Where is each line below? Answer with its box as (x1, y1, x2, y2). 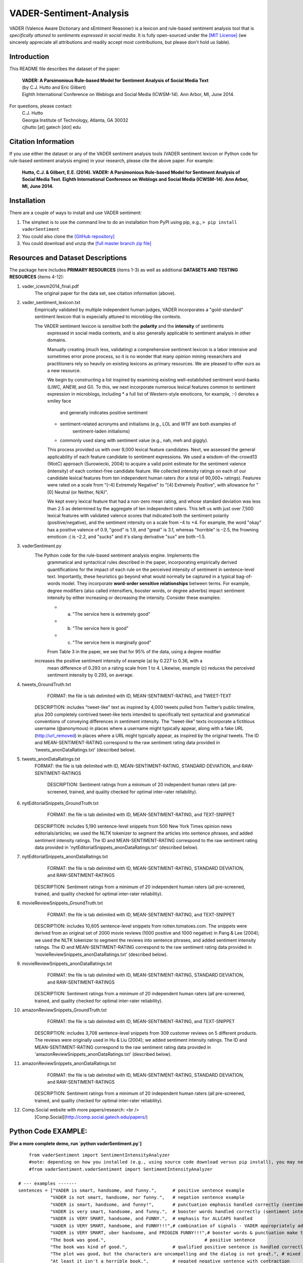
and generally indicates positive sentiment (60, 409, 148, 415)
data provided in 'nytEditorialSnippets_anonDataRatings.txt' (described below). (34, 844, 199, 850)
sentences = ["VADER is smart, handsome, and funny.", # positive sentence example (18, 1187, 245, 1193)
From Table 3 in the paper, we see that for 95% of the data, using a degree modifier (47, 648, 221, 654)
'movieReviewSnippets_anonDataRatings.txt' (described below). (34, 951, 168, 957)
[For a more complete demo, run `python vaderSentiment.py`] (9, 1140, 142, 1146)
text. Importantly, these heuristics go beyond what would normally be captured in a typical (47, 573, 235, 579)
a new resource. (47, 367, 81, 373)
